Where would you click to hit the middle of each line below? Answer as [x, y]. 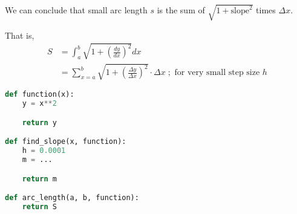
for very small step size [217, 73]
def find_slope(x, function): [66, 142]
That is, [20, 35]
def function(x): [40, 95]
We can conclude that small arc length [76, 10]
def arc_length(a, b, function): [72, 198]
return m [39, 179]
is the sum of [181, 10]
